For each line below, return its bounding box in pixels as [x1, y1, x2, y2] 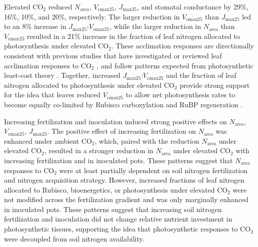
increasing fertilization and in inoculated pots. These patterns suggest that [4, 155, 233, 165]
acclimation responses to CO [4, 60, 91, 70]
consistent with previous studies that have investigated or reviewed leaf [4, 50, 222, 60]
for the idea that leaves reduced [4, 89, 101, 100]
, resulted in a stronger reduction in [44, 145, 153, 156]
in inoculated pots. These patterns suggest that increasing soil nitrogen [4, 204, 222, 214]
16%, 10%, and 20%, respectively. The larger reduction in [4, 11, 180, 21]
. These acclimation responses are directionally [111, 40, 254, 51]
